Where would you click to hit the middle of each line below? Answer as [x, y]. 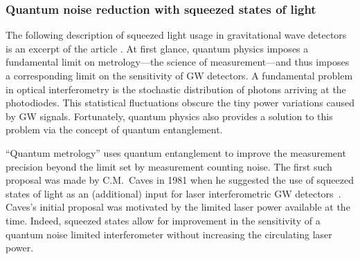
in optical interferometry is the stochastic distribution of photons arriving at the [176, 89]
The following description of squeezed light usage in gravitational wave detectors [176, 35]
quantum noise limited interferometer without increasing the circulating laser [169, 234]
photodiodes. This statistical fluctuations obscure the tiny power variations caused [180, 103]
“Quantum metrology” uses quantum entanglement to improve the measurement [176, 152]
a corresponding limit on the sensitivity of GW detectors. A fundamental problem [179, 75]
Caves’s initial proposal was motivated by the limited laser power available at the [178, 207]
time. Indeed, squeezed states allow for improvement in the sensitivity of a [163, 220]
